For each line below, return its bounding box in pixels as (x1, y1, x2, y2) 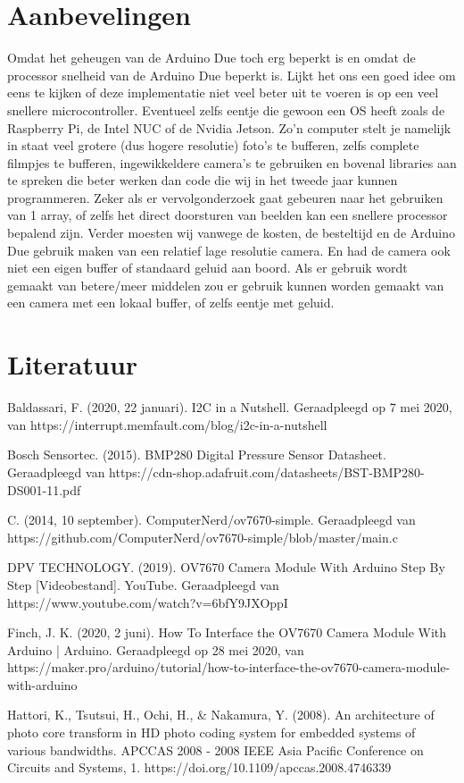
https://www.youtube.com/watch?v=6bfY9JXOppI (7, 593, 288, 611)
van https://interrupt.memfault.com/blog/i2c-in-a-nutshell (7, 415, 327, 434)
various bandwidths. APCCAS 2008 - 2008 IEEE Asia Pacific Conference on (7, 740, 424, 759)
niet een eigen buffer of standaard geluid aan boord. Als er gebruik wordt (7, 258, 408, 277)
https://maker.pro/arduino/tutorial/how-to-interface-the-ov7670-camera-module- (7, 658, 451, 677)
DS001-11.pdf (7, 480, 81, 499)
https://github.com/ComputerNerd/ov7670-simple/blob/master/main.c (7, 527, 398, 546)
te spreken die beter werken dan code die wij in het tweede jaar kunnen (7, 171, 398, 189)
